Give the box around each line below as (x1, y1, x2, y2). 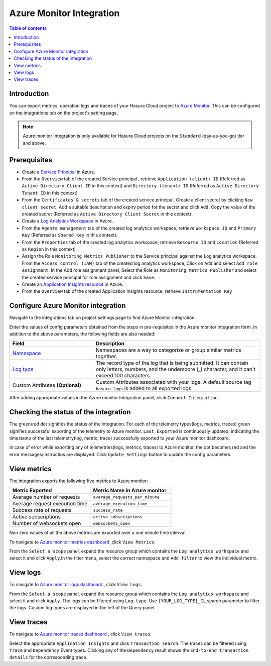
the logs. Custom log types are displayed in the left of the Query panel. (9, 605, 156, 611)
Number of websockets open (12, 520, 81, 527)
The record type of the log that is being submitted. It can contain (95, 360, 248, 367)
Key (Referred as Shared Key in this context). (22, 232, 118, 238)
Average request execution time (12, 500, 88, 507)
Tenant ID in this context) (22, 190, 78, 196)
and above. (23, 140, 46, 146)
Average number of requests (12, 494, 80, 501)
